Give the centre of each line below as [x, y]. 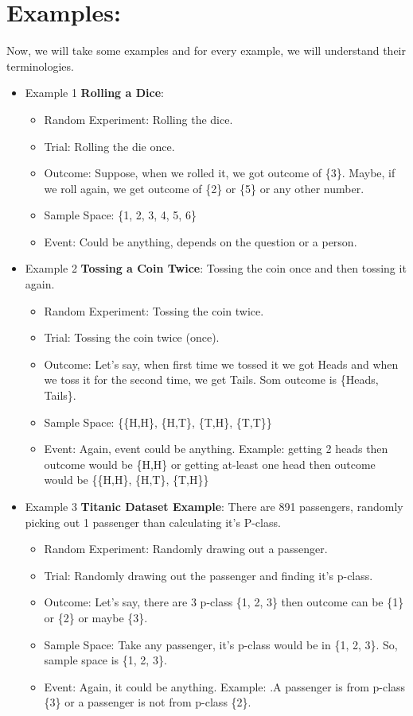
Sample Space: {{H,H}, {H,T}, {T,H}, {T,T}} [158, 422]
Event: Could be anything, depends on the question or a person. [201, 241]
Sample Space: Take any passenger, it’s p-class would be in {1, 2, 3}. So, [221, 644]
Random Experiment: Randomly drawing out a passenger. [186, 549]
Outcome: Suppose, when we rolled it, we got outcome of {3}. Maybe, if [220, 173]
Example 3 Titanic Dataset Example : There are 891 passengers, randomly [214, 506]
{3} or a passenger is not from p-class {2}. [148, 702]
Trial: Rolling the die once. [109, 146]
